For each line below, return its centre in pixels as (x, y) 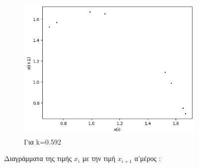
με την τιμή (99, 158)
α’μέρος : (148, 158)
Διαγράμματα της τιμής (38, 158)
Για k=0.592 (43, 141)
